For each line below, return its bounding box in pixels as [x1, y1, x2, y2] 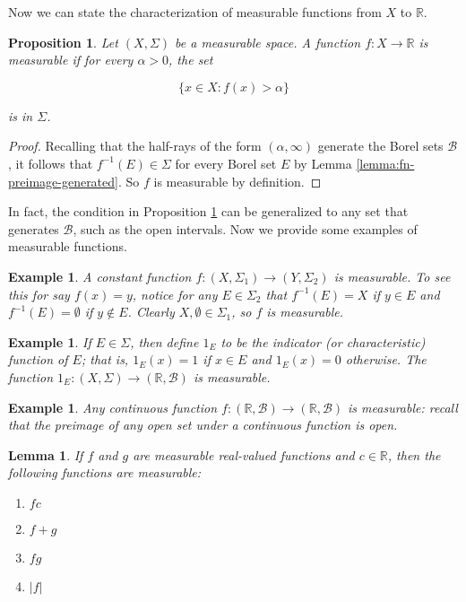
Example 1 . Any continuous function [8, 397, 218, 416]
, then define [130, 332, 199, 351]
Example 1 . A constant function [8, 266, 192, 285]
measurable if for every [8, 50, 134, 69]
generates [8, 219, 59, 238]
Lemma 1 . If [8, 445, 83, 464]
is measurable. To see [333, 266, 451, 285]
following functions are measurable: [8, 463, 202, 482]
